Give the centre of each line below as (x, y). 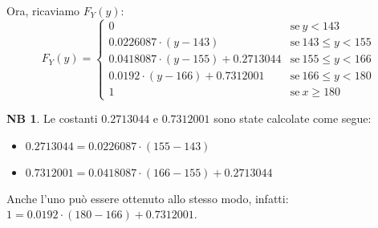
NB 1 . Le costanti (52, 118)
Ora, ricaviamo (43, 10)
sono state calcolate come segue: (293, 118)
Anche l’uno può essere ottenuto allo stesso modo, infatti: (148, 198)
